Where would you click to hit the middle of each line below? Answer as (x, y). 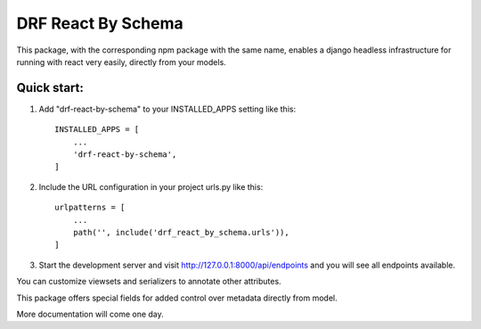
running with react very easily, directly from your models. (121, 62)
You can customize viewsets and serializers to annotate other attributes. (149, 282)
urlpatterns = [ (90, 208)
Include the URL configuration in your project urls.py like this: (151, 186)
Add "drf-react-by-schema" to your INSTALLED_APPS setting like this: (167, 109)
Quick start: (50, 88)
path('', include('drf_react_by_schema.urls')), (181, 232)
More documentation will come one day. (90, 314)
